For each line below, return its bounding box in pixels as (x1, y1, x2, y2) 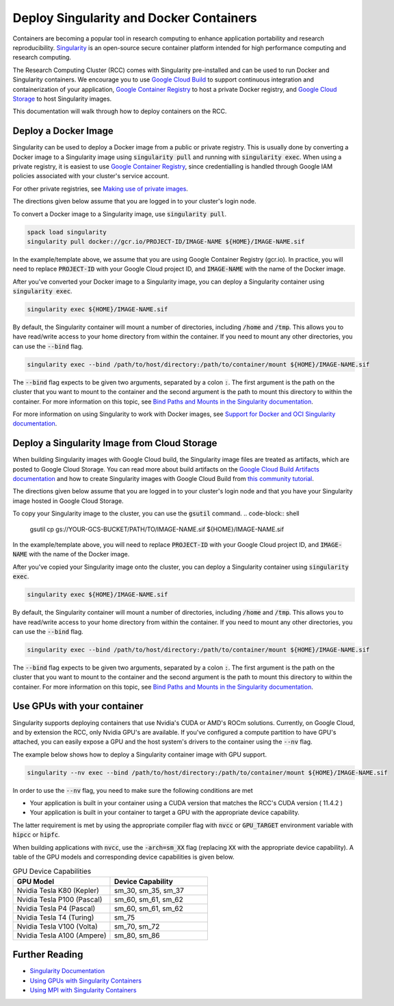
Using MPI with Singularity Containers (29, 986, 137, 994)
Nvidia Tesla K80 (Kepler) (16, 885, 99, 895)
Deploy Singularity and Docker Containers (12, 10, 257, 25)
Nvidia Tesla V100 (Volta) (16, 922, 98, 931)
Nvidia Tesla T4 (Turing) (16, 912, 94, 922)
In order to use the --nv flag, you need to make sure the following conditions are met (12, 786, 253, 794)
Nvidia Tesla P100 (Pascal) (16, 894, 103, 904)
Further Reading (12, 949, 83, 961)
